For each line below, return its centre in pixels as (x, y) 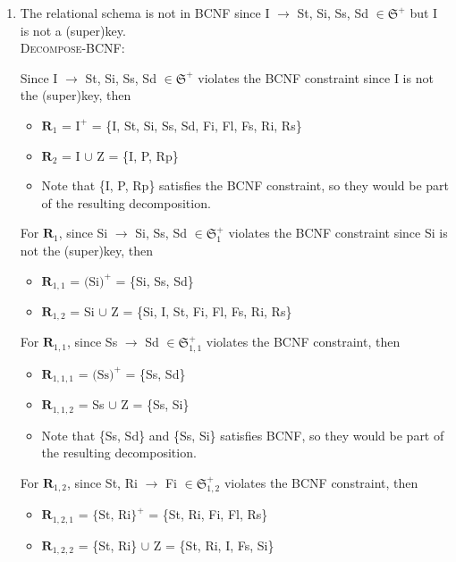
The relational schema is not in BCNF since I (145, 13)
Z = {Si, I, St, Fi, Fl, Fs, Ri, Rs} (202, 310)
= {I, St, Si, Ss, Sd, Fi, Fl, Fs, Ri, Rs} (197, 125)
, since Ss (93, 342)
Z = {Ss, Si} (155, 404)
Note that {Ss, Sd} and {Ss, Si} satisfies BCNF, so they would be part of (243, 435)
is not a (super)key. (73, 30)
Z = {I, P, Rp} (138, 155)
